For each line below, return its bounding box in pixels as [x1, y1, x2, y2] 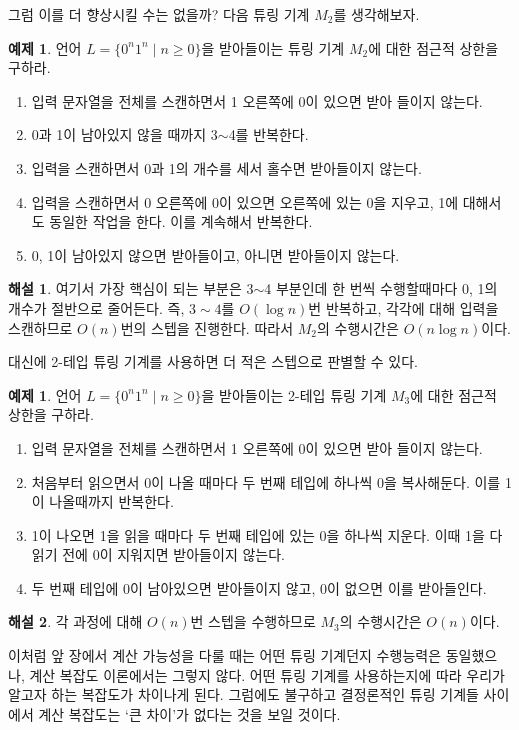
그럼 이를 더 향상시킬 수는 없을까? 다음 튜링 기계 [8, 4, 310, 24]
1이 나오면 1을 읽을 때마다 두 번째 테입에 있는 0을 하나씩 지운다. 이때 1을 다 [31, 524, 503, 545]
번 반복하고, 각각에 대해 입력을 [308, 297, 499, 318]
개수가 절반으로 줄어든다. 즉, [8, 297, 185, 318]
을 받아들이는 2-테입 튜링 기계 [201, 384, 387, 405]
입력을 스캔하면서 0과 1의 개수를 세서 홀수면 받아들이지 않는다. [31, 157, 422, 178]
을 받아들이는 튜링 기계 [201, 37, 345, 58]
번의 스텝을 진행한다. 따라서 [120, 317, 294, 338]
